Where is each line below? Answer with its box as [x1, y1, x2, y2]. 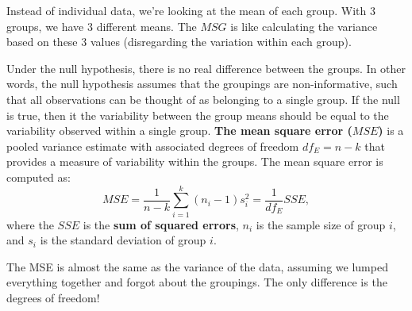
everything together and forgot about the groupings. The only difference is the [6, 274, 387, 290]
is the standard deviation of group [40, 232, 206, 248]
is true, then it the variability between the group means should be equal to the [6, 106, 389, 123]
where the [6, 216, 54, 232]
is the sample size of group [256, 216, 386, 232]
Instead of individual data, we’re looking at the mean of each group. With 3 [6, 2, 375, 18]
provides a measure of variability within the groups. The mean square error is [6, 153, 383, 170]
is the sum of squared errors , [83, 216, 239, 232]
